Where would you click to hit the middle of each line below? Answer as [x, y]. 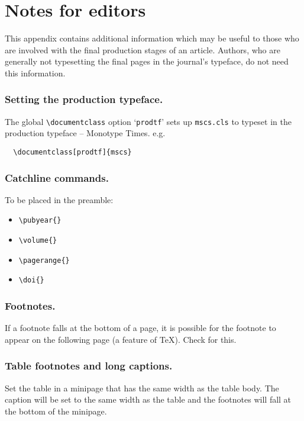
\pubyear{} [40, 221]
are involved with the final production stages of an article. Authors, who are [143, 49]
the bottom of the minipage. [56, 411]
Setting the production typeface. [84, 99]
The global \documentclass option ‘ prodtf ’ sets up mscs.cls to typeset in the [148, 121]
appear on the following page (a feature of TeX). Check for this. [121, 339]
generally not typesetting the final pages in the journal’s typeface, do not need [147, 61]
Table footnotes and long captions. [89, 366]
